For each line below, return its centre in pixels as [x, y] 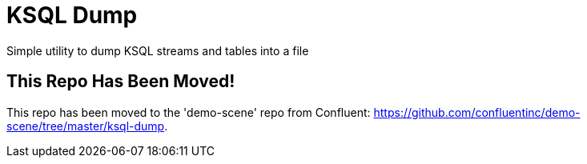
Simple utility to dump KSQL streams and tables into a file [158, 50]
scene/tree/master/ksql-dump [86, 126]
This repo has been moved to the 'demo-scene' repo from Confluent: [189, 112]
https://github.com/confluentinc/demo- [477, 112]
